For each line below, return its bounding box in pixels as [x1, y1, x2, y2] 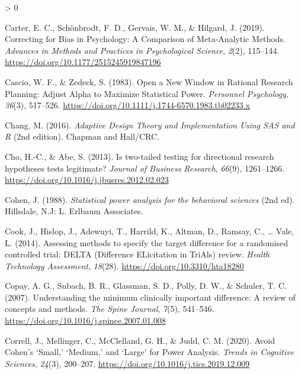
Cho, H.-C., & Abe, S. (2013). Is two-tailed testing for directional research [5, 150, 274, 162]
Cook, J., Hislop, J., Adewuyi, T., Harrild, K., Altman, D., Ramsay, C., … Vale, [5, 224, 294, 237]
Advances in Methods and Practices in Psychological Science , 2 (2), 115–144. [5, 44, 280, 56]
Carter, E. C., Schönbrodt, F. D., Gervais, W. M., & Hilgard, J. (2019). [5, 21, 265, 33]
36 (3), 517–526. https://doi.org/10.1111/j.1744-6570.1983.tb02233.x [5, 99, 250, 111]
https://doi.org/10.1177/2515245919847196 [5, 56, 161, 68]
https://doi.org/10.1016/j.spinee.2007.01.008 [5, 314, 166, 327]
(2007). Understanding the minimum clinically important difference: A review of [5, 291, 296, 303]
